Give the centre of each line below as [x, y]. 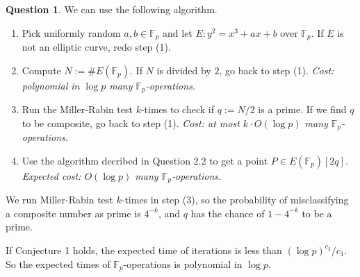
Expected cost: [51, 175]
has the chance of [228, 213]
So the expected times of [58, 263]
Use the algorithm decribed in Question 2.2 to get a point [145, 160]
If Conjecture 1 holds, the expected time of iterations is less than [144, 250]
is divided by [184, 70]
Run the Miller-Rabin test [77, 109]
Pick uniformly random [71, 32]
